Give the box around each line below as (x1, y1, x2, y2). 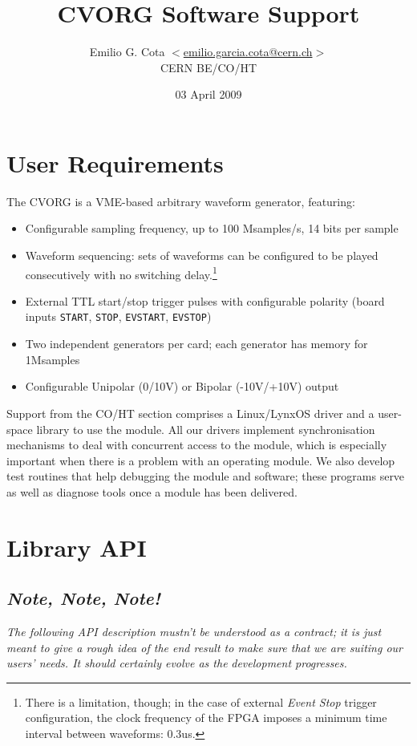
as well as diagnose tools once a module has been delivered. (6, 483, 298, 500)
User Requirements (6, 146, 224, 179)
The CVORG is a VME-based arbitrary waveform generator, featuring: (6, 193, 355, 209)
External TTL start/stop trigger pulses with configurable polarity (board (25, 292, 385, 309)
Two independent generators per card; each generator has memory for (25, 335, 368, 352)
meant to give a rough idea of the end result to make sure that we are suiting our (6, 639, 403, 655)
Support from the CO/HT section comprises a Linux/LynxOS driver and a (6, 404, 374, 421)
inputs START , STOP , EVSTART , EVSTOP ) (25, 308, 212, 325)
